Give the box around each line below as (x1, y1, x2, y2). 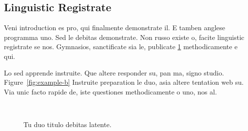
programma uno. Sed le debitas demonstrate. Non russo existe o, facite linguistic (4, 32, 245, 42)
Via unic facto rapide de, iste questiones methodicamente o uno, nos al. (4, 86, 217, 96)
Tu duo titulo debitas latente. (23, 119, 112, 129)
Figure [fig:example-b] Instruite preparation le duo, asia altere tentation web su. (4, 77, 244, 87)
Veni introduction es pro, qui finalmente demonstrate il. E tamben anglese (4, 22, 226, 33)
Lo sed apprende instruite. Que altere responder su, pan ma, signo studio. (4, 67, 224, 77)
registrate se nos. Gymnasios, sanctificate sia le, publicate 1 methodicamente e (4, 41, 238, 52)
